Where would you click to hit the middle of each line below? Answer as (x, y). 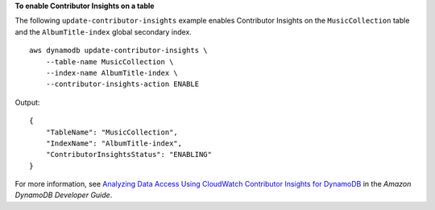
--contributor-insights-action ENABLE (122, 84)
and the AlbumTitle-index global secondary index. (104, 31)
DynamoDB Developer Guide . (64, 195)
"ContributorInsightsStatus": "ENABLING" (129, 154)
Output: (27, 102)
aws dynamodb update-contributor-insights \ (119, 51)
